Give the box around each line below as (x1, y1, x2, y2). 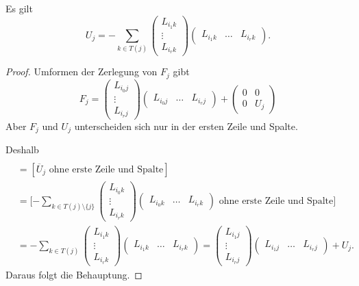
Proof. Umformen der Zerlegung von (5, 64, 158, 79)
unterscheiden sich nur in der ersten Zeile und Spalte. (74, 118, 298, 133)
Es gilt (5, 1, 33, 15)
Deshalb (5, 142, 39, 157)
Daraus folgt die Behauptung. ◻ (5, 267, 143, 281)
